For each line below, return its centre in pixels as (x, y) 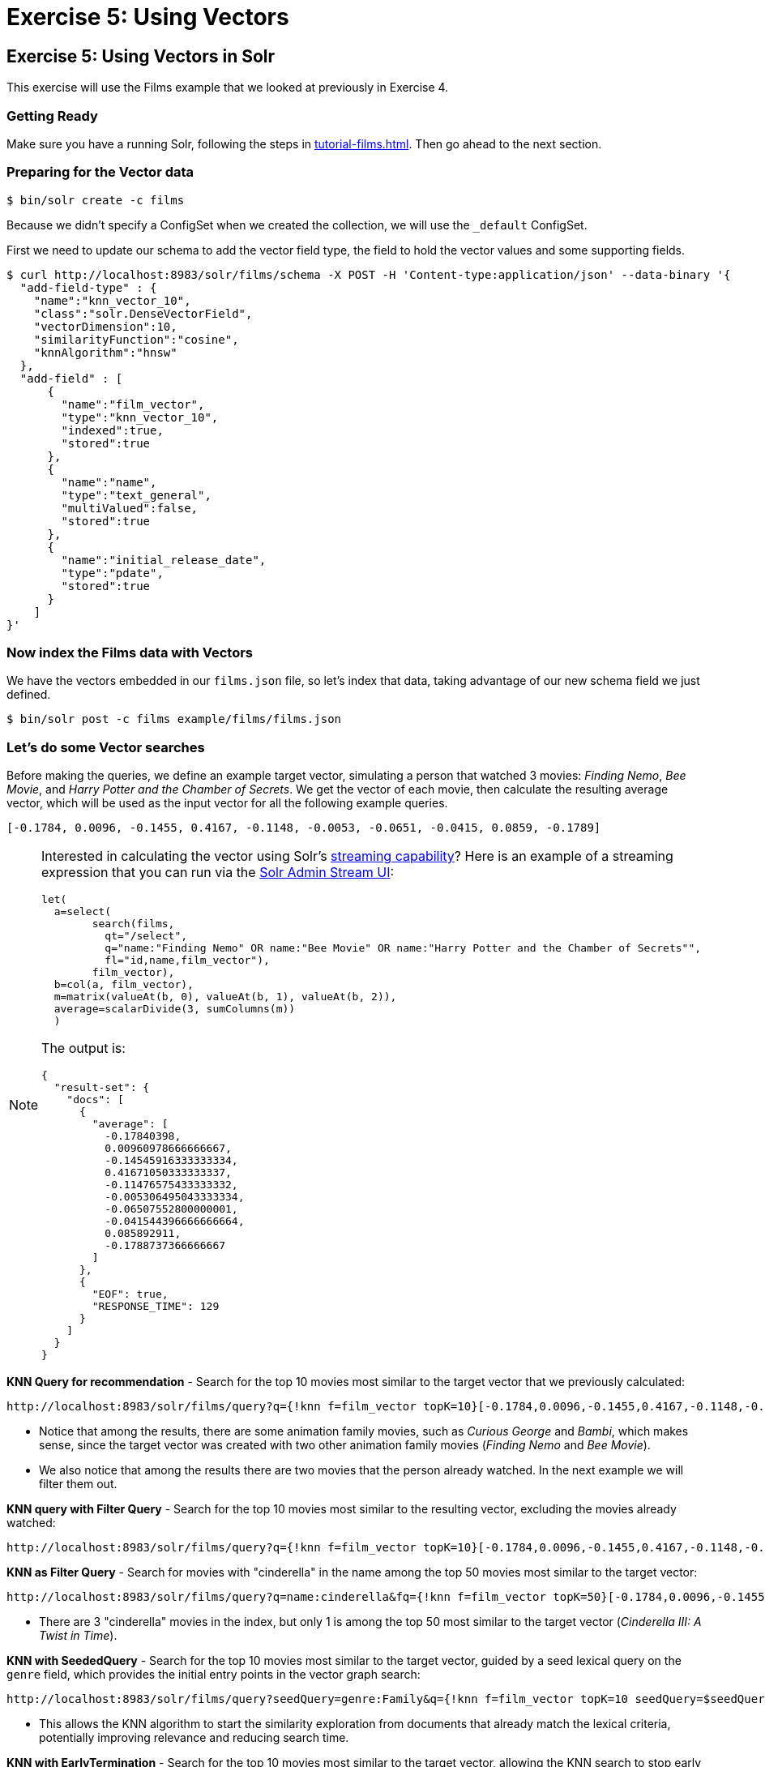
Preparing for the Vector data (100, 172)
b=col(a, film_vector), (124, 985)
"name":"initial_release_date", (164, 560)
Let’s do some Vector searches (106, 747)
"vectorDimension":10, (105, 326)
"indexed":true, (112, 430)
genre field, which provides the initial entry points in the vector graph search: (214, 1675)
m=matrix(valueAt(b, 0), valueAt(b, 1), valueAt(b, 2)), (225, 997)
